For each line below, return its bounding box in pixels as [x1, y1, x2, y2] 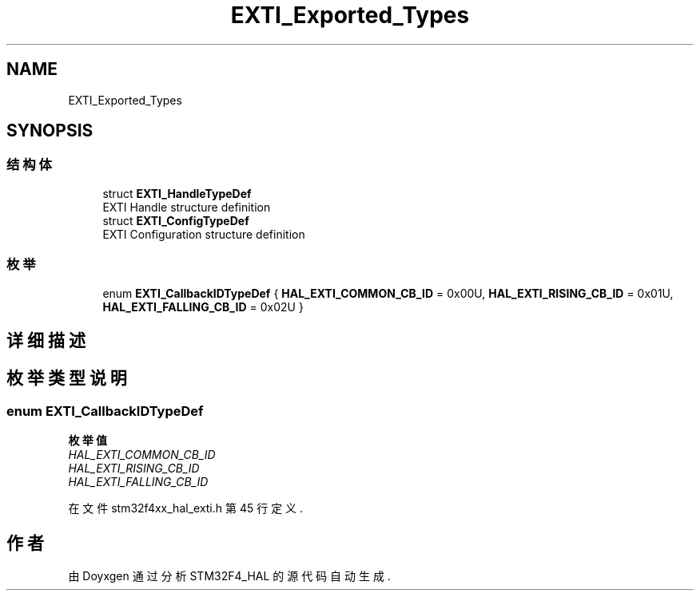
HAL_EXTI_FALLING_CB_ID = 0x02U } [102, 299, 304, 314]
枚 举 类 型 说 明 [6, 368, 127, 389]
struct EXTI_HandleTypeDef [102, 186, 252, 200]
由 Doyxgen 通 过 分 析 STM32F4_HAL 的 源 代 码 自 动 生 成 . [68, 569, 391, 583]
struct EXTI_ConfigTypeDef [102, 213, 249, 227]
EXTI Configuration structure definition [102, 227, 305, 241]
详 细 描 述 [6, 330, 86, 350]
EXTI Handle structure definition [102, 200, 271, 214]
